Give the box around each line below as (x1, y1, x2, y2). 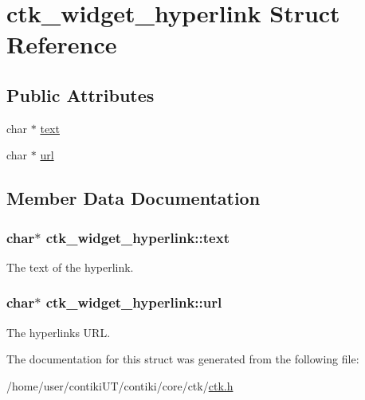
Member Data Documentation (6, 186, 261, 210)
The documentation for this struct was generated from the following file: (6, 351, 359, 367)
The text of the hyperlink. (6, 258, 134, 275)
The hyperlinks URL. (6, 324, 111, 340)
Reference (6, 28, 117, 61)
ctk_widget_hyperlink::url (45, 292, 222, 312)
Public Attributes (6, 82, 155, 107)
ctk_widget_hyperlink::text (45, 227, 230, 247)
